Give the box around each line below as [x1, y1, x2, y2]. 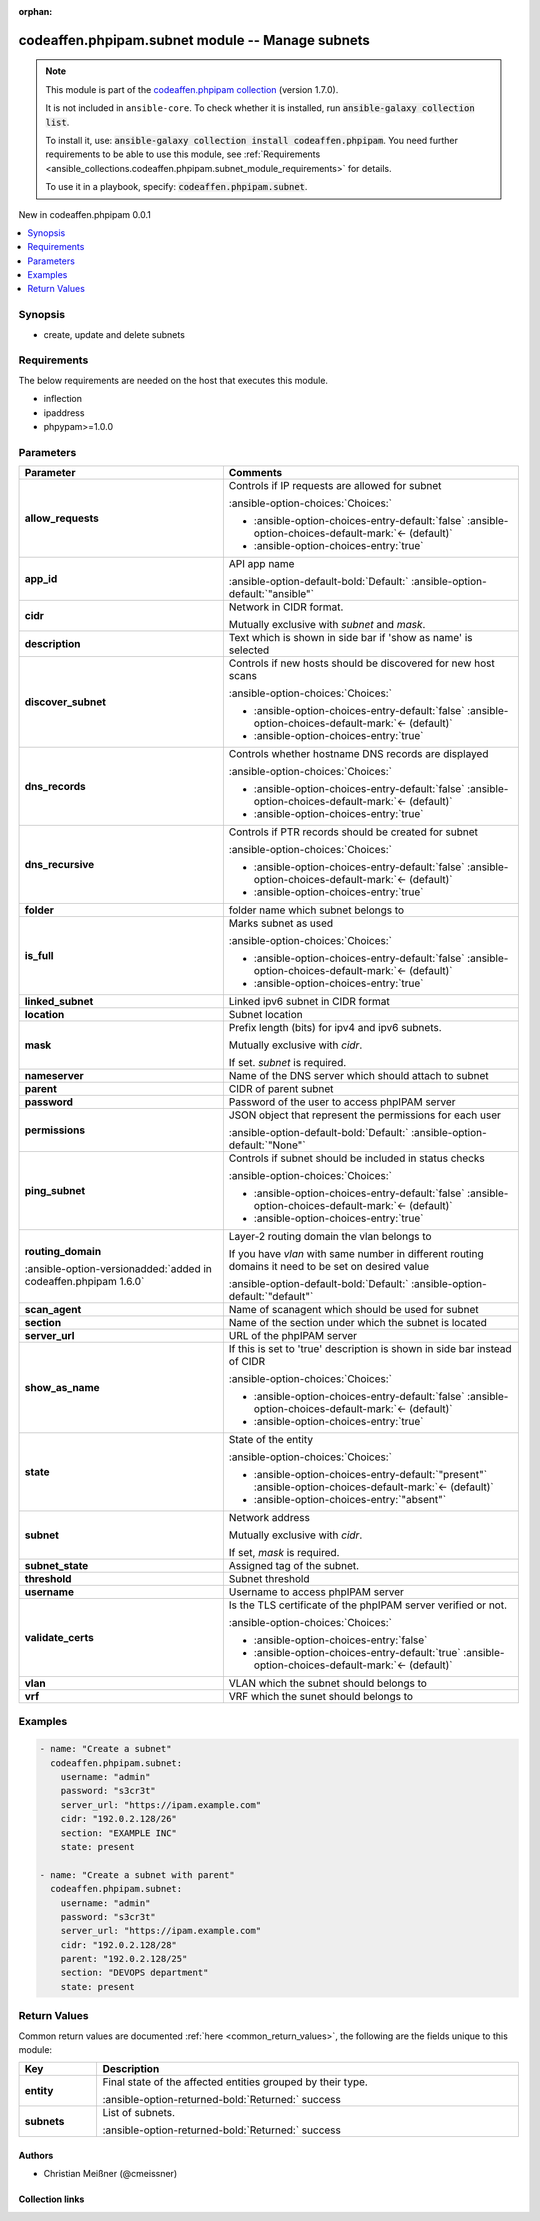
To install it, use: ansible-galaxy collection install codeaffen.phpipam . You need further [45, 134, 459, 146]
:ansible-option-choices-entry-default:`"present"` [253, 1468, 488, 1482]
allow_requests [24, 511, 99, 525]
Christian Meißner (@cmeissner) [43, 2168, 178, 2180]
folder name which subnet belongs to [228, 903, 405, 917]
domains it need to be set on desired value [228, 1260, 430, 1274]
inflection [43, 393, 83, 405]
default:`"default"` [228, 1290, 314, 1304]
